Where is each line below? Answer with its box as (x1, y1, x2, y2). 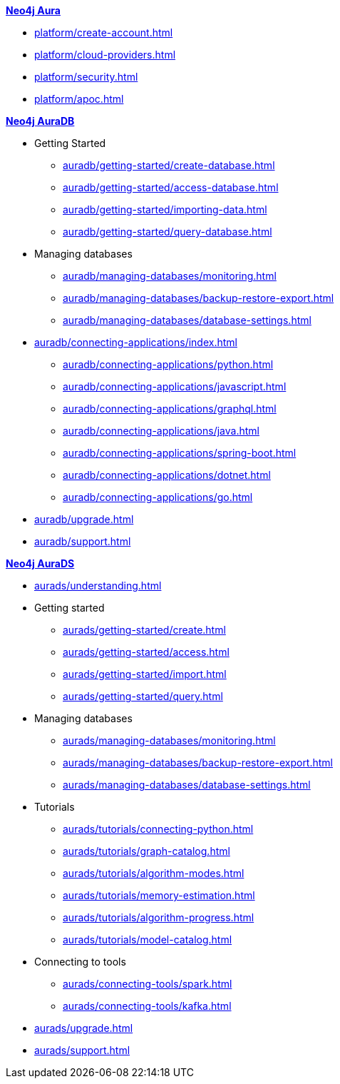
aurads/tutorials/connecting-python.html (63, 823, 254, 835)
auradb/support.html (34, 535, 131, 547)
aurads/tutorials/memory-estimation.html (63, 889, 255, 901)
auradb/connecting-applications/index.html (34, 336, 237, 348)
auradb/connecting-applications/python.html (63, 358, 274, 370)
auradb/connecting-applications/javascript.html (63, 380, 287, 392)
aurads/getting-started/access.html (63, 646, 230, 658)
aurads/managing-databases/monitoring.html (63, 734, 276, 746)
